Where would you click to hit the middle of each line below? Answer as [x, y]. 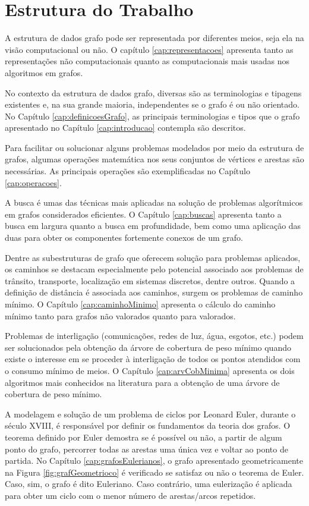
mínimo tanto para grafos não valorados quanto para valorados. [120, 315]
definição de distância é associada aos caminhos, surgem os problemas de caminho [154, 292]
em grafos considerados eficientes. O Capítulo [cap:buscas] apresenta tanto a [143, 214]
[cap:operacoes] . [33, 182]
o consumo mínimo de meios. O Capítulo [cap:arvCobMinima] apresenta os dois [150, 370]
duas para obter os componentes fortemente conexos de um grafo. [124, 238]
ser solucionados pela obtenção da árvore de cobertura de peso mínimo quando [148, 347]
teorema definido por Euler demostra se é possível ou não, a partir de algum [144, 437]
